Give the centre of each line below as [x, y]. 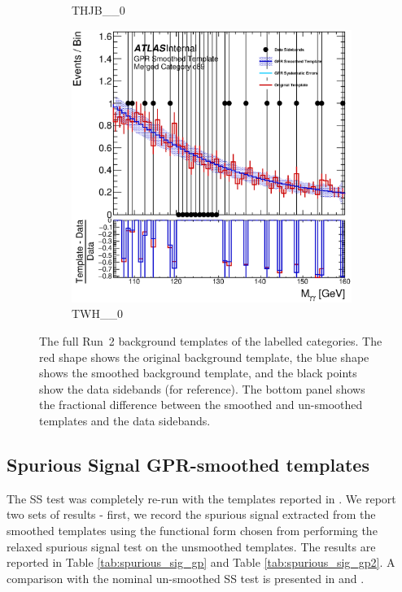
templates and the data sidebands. [125, 421]
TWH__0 [97, 313]
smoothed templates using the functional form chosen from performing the [192, 530]
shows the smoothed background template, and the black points [198, 373]
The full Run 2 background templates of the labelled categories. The [211, 341]
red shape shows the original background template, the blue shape [204, 357]
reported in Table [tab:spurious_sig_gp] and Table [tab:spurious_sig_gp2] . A [201, 562]
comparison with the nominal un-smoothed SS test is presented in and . [186, 578]
